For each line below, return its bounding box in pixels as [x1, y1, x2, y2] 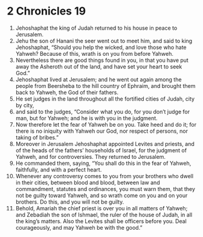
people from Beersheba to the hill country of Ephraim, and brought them [15, 82, 196, 89]
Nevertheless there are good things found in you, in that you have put [15, 56, 189, 64]
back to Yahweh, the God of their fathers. [15, 88, 119, 96]
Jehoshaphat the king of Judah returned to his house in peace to [15, 24, 178, 32]
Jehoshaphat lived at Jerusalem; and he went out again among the [15, 76, 182, 83]
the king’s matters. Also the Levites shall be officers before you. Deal [15, 217, 187, 225]
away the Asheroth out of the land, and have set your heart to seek [15, 62, 182, 70]
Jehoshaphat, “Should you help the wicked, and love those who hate [15, 44, 187, 51]
